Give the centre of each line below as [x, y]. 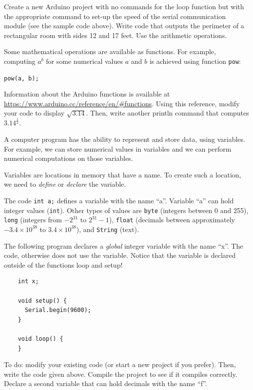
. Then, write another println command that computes [167, 113]
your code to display [34, 113]
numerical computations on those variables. [68, 158]
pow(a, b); [21, 78]
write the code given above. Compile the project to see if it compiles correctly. [121, 374]
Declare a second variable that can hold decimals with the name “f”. [106, 383]
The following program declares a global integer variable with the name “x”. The [124, 245]
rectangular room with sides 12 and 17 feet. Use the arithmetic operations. [116, 35]
